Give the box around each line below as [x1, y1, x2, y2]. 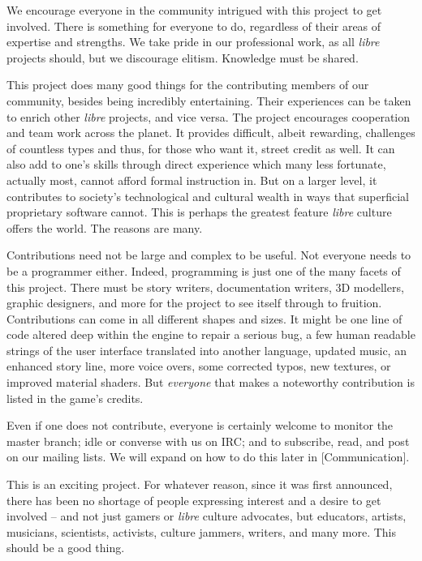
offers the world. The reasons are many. [6, 219, 203, 236]
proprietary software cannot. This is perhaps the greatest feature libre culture [6, 203, 392, 221]
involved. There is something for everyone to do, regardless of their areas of [6, 17, 381, 34]
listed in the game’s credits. [6, 389, 144, 406]
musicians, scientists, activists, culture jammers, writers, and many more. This [6, 523, 397, 540]
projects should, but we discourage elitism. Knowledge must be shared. [6, 49, 359, 66]
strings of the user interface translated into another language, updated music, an [6, 341, 407, 358]
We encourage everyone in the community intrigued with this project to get [6, 2, 382, 18]
